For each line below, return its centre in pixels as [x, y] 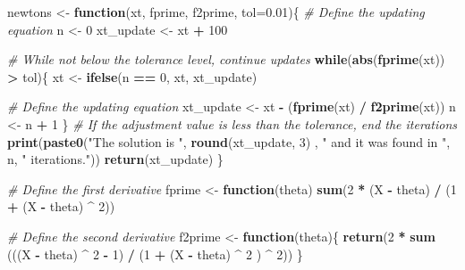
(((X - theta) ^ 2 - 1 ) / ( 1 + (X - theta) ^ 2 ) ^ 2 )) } [155, 254]
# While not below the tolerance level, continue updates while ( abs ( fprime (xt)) [226, 59]
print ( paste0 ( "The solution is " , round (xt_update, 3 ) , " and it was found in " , [229, 141]
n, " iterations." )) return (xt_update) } [115, 159]
